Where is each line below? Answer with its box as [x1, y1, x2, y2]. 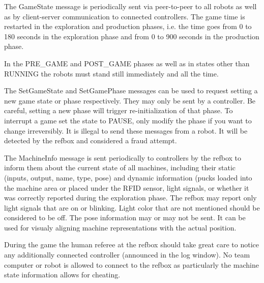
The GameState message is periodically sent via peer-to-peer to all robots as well [4, 1, 257, 11]
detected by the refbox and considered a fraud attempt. [4, 135, 177, 146]
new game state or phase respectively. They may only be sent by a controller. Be [4, 95, 256, 106]
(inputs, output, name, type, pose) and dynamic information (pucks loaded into [4, 172, 252, 183]
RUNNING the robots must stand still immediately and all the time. [4, 68, 219, 79]
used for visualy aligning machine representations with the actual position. [4, 222, 237, 233]
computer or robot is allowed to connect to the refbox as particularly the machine [4, 259, 259, 270]
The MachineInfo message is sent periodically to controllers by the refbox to [4, 152, 242, 163]
